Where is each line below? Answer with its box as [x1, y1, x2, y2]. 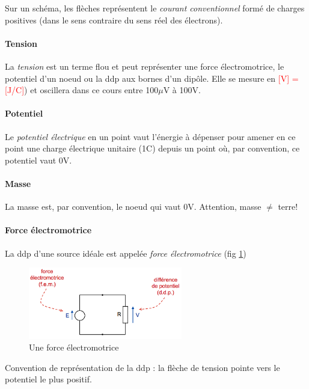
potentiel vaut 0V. [5, 153, 72, 166]
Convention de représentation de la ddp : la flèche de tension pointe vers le [5, 361, 280, 373]
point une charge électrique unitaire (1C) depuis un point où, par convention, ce [5, 142, 300, 155]
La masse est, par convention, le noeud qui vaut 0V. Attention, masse [5, 200, 262, 213]
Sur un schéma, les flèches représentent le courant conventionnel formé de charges [5, 2, 305, 14]
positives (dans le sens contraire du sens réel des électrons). [5, 13, 223, 26]
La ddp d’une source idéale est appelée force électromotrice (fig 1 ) [5, 247, 246, 259]
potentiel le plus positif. [5, 373, 92, 385]
